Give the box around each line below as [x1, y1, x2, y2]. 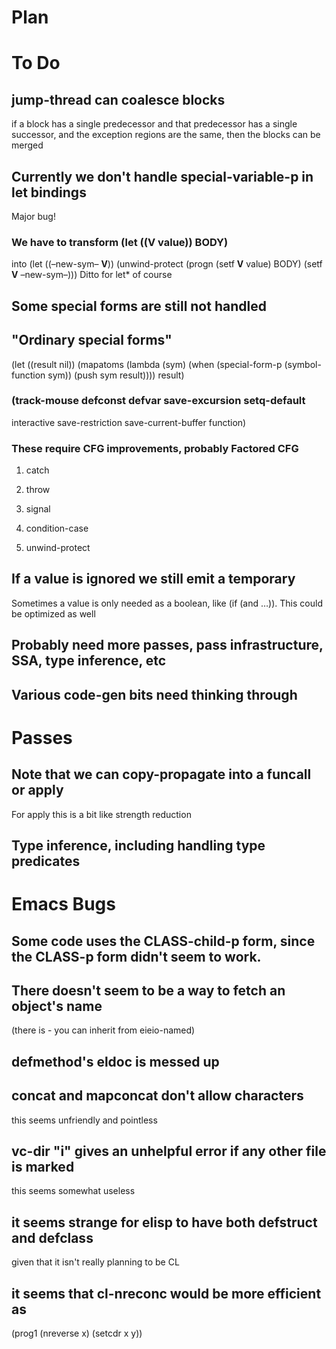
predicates [11, 853, 81, 870]
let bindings [11, 184, 87, 201]
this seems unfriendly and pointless [11, 1114, 158, 1126]
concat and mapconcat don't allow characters [11, 1087, 304, 1105]
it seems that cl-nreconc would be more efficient [11, 1285, 322, 1302]
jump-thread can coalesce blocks [11, 91, 226, 108]
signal [25, 503, 51, 515]
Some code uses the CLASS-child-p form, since [11, 932, 316, 950]
